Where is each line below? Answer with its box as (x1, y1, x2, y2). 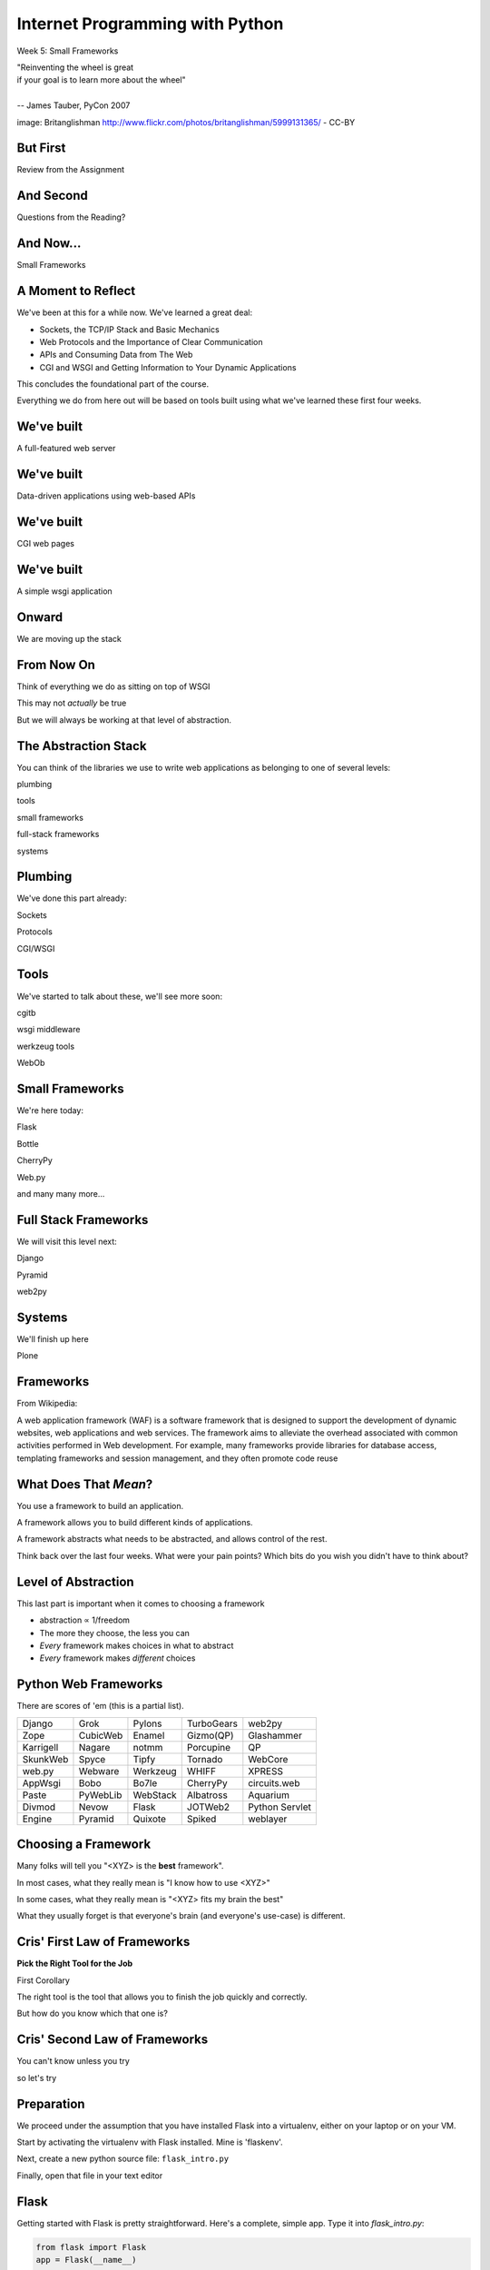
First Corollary (16, 1975, 70, 1986)
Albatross (186, 1789, 229, 1801)
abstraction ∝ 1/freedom (39, 1614, 131, 1625)
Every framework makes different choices (39, 1653, 196, 1663)
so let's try (16, 2072, 57, 2083)
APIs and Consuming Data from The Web (39, 350, 193, 360)
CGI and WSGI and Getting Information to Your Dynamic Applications (39, 361, 297, 372)
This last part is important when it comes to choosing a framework (16, 1598, 265, 1609)
